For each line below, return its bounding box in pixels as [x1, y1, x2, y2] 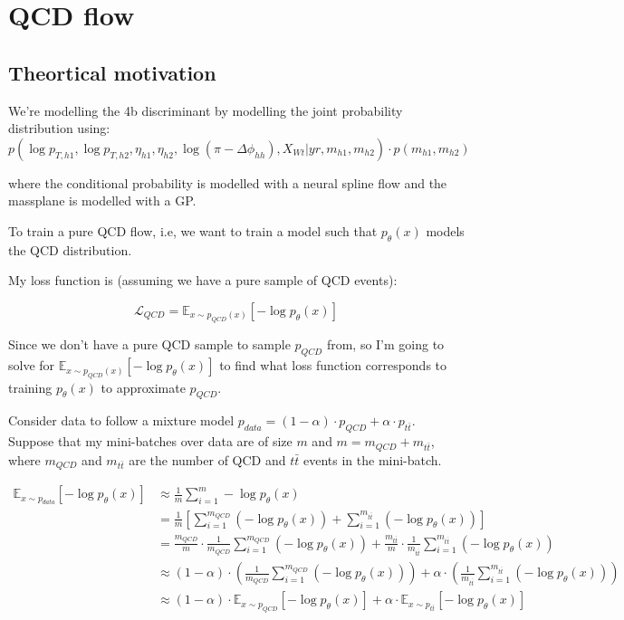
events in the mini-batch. [302, 450, 442, 469]
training [8, 377, 53, 396]
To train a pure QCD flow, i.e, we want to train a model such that [8, 221, 378, 240]
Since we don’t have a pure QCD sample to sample [8, 335, 291, 354]
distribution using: [8, 119, 110, 138]
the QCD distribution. [8, 240, 132, 259]
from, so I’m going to [326, 335, 445, 354]
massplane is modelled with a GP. [8, 191, 197, 210]
